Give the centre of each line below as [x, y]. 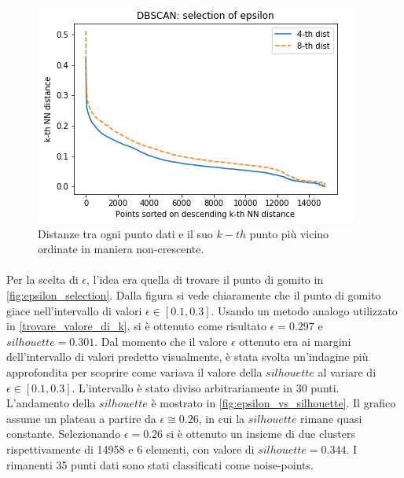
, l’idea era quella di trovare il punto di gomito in [205, 279]
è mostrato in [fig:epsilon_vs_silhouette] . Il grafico [274, 403]
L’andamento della [51, 403]
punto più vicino [289, 233]
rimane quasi [331, 418]
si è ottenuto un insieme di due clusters [261, 434]
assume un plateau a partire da [81, 418]
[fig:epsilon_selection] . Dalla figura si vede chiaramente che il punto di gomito [194, 294]
